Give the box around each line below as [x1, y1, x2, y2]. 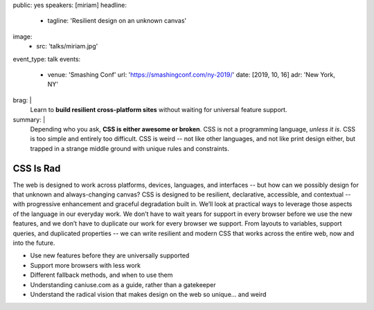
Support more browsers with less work [30, 261, 141, 269]
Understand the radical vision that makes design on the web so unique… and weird [30, 290, 267, 298]
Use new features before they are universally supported [30, 251, 190, 259]
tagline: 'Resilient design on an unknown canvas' [47, 17, 187, 25]
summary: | [12, 115, 46, 124]
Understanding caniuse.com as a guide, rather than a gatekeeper [30, 280, 216, 289]
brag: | [12, 95, 32, 104]
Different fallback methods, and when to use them [30, 271, 173, 280]
